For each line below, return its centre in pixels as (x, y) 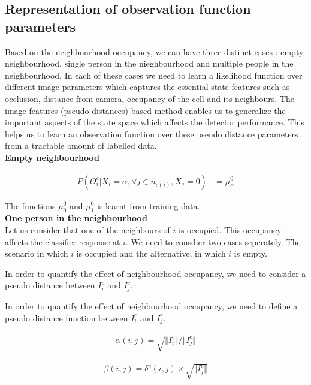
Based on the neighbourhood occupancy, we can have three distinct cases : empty (154, 51)
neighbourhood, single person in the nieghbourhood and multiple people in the (149, 63)
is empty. (250, 253)
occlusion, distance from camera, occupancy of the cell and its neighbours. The (150, 98)
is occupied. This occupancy (230, 229)
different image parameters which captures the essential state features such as (147, 87)
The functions (30, 205)
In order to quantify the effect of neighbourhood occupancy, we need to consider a (155, 273)
